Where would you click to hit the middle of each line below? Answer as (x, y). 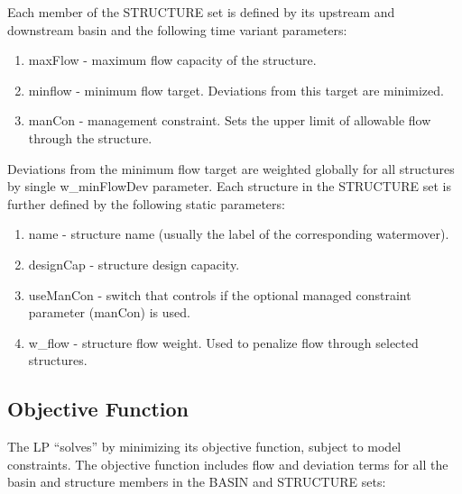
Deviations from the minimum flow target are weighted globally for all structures (231, 168)
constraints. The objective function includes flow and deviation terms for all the (228, 464)
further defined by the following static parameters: (146, 203)
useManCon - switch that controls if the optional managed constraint (220, 294)
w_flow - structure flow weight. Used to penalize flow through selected (223, 342)
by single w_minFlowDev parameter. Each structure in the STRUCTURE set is (229, 186)
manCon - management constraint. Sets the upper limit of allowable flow (230, 120)
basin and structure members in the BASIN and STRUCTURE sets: (197, 482)
